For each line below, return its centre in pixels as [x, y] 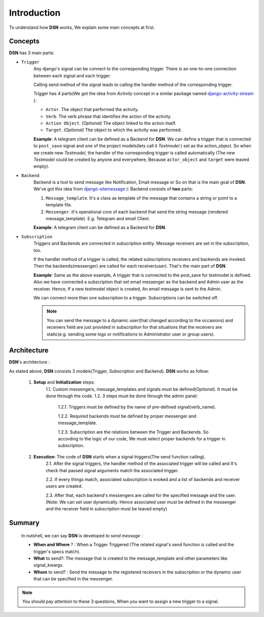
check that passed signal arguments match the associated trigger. [112, 470]
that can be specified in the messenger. [73, 579]
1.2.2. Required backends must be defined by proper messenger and [127, 416]
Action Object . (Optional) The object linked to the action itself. [111, 123]
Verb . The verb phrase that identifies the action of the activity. [109, 116]
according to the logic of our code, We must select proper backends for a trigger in [142, 438]
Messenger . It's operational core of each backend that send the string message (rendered [137, 212]
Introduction [35, 13]
